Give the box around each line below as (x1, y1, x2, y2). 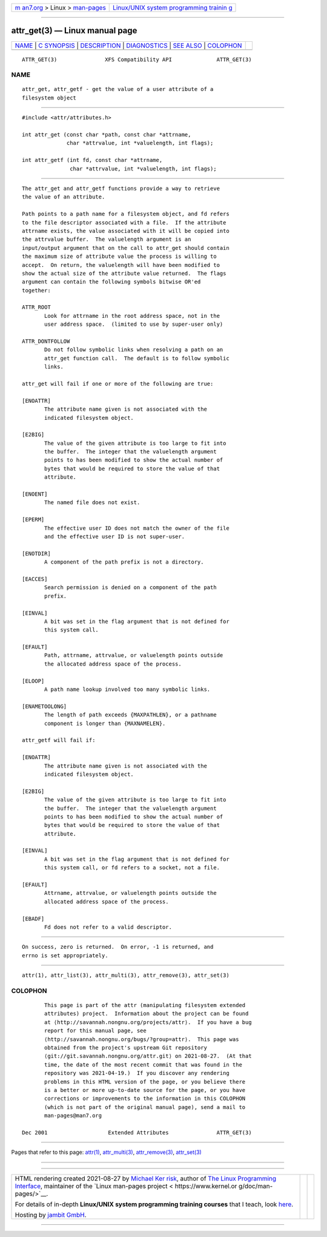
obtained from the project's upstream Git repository (44, 1044, 207, 1051)
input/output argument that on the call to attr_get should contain (22, 244, 230, 251)
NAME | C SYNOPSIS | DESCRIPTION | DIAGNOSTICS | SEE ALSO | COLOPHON (15, 41, 242, 50)
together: (22, 287, 51, 294)
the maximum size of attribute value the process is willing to (22, 253, 217, 260)
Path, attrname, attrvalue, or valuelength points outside (44, 652, 223, 659)
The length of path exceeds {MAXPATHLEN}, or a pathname (44, 712, 217, 718)
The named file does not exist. (44, 499, 140, 506)
